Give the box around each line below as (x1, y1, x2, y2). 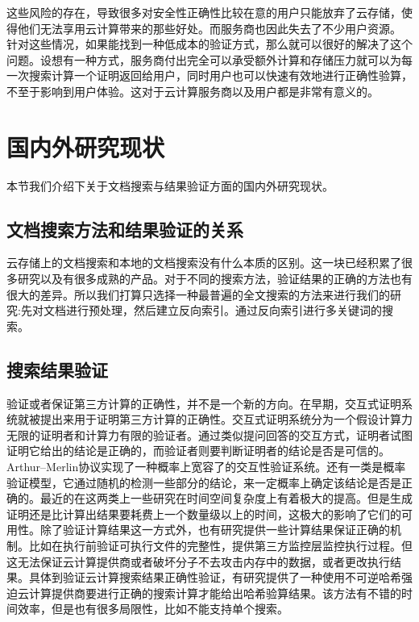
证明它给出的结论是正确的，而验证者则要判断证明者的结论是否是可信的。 (6, 442, 390, 459)
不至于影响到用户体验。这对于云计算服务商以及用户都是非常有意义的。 (6, 82, 379, 99)
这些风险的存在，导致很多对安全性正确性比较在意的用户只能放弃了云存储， (6, 4, 401, 20)
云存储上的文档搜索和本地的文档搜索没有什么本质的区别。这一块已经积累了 (6, 254, 401, 271)
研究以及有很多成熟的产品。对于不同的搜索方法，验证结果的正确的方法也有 (17, 270, 413, 287)
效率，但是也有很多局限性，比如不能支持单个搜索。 (17, 600, 288, 617)
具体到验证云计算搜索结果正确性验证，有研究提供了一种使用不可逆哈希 (28, 569, 401, 586)
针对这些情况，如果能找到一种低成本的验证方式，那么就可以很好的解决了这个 (6, 35, 413, 52)
